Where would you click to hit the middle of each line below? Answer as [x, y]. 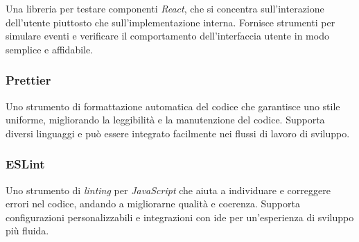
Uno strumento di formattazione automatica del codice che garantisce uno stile [173, 106]
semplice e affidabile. [50, 49]
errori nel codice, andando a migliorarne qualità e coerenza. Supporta [153, 204]
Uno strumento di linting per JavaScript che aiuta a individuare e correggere [168, 190]
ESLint [25, 164]
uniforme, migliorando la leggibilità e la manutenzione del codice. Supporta [165, 120]
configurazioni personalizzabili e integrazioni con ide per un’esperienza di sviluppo [180, 217]
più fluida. [27, 231]
